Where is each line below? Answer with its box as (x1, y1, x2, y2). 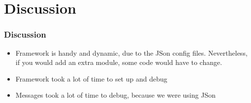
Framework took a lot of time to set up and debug (15, 73, 167, 83)
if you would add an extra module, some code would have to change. (15, 57, 222, 67)
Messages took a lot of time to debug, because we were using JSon (15, 90, 216, 100)
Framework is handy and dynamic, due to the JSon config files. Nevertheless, (15, 47, 248, 58)
